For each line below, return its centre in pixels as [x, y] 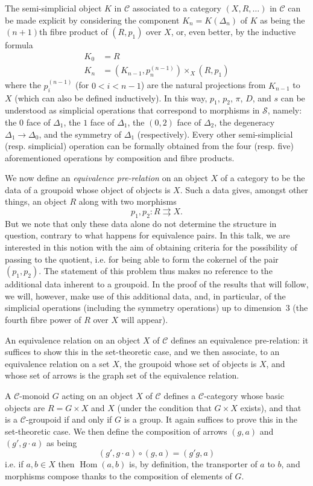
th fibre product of [74, 32]
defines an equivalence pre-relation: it [240, 340]
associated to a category [177, 8]
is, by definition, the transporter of [193, 463]
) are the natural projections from [203, 85]
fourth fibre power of [43, 320]
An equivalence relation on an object [73, 340]
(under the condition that [164, 407]
